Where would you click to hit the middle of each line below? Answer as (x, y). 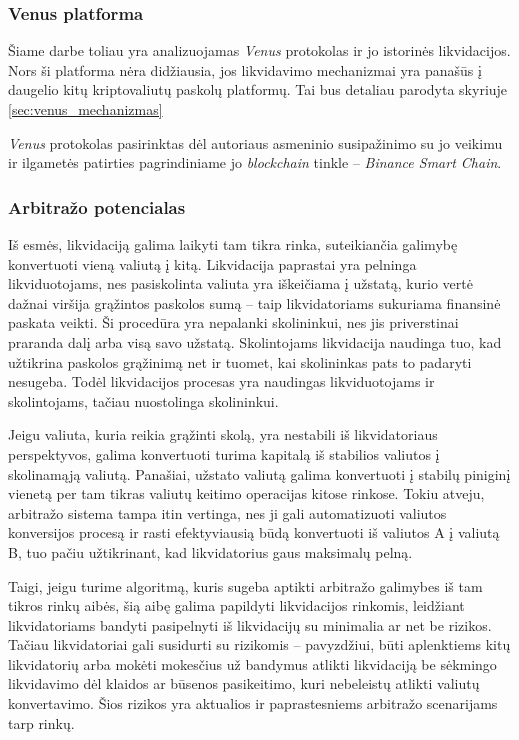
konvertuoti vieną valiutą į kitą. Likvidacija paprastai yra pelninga (212, 263)
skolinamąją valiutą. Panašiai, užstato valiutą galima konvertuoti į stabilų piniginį (259, 473)
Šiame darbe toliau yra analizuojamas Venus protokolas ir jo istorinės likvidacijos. (259, 50)
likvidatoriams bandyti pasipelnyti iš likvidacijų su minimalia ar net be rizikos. (250, 624)
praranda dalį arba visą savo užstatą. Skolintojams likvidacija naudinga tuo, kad (255, 341)
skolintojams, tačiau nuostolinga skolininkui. (143, 400)
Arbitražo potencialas (97, 206)
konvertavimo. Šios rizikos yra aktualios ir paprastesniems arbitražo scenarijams (253, 703)
